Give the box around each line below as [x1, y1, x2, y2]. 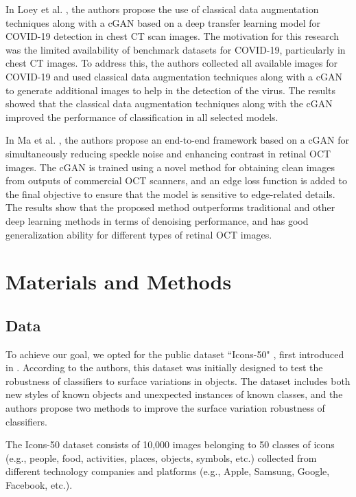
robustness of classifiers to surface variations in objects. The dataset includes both [5, 373, 351, 388]
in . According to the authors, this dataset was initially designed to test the [5, 360, 323, 375]
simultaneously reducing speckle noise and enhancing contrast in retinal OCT [5, 146, 331, 160]
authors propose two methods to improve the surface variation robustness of [5, 401, 325, 415]
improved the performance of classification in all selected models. [5, 109, 278, 124]
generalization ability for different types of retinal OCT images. [5, 227, 272, 241]
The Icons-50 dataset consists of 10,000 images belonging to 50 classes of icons [5, 437, 335, 452]
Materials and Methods [5, 267, 232, 296]
